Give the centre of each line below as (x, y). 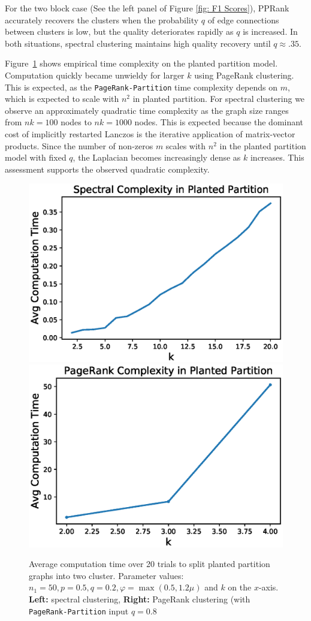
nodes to (76, 122)
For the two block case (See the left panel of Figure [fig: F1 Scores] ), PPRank (147, 8)
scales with (186, 145)
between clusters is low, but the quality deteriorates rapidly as (119, 31)
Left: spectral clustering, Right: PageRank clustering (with (140, 599)
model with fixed (36, 157)
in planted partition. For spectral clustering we (219, 99)
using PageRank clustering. (244, 75)
